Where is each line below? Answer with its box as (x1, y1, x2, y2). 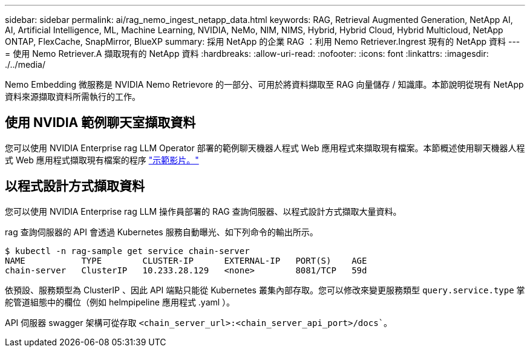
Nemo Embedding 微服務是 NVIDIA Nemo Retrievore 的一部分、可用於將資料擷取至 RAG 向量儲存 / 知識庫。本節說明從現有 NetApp (5, 79, 524, 90)
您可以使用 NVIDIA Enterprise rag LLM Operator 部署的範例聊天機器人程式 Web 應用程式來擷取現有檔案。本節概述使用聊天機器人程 (5, 142, 525, 153)
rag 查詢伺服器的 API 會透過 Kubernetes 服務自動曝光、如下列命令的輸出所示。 (5, 226, 318, 237)
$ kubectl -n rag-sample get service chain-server (5, 246, 250, 256)
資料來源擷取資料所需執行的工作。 (5, 91, 140, 102)
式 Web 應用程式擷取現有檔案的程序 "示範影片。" (5, 154, 199, 165)
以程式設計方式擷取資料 (5, 178, 145, 194)
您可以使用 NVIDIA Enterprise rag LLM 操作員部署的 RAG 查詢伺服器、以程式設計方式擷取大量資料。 (5, 206, 402, 217)
